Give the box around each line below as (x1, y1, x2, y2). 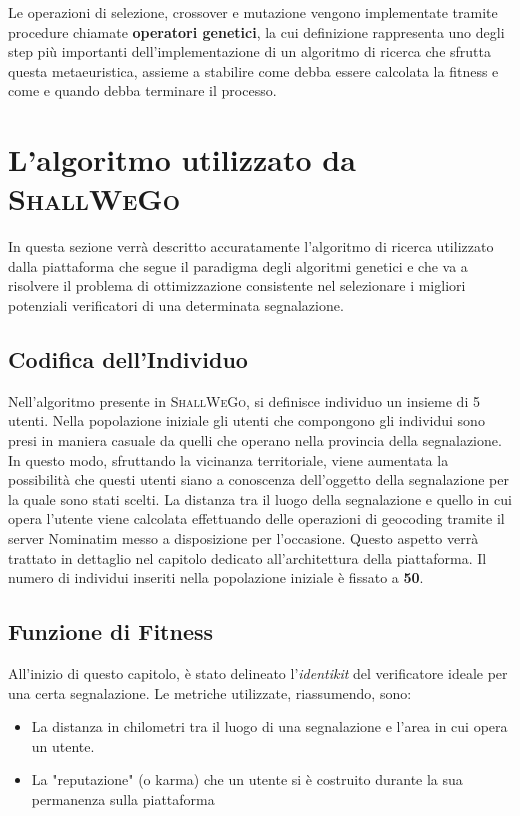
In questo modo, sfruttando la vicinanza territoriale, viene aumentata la (8, 449, 449, 470)
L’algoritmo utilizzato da (8, 139, 356, 180)
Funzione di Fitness (8, 616, 214, 647)
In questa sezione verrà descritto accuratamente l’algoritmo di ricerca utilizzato (8, 236, 494, 257)
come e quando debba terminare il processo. (8, 80, 277, 101)
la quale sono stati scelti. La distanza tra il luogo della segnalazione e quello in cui (8, 488, 512, 509)
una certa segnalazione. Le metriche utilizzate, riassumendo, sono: (8, 682, 412, 703)
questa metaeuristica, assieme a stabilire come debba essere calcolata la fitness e (8, 60, 499, 81)
